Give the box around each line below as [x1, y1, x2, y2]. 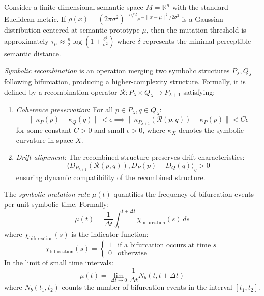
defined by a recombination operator [4, 86, 118, 97]
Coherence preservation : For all [16, 104, 113, 115]
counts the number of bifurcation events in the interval [62, 282, 232, 292]
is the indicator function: [71, 228, 149, 239]
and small [94, 125, 125, 135]
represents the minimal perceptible [143, 35, 251, 46]
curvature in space [16, 134, 73, 145]
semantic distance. [4, 48, 61, 58]
